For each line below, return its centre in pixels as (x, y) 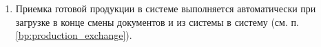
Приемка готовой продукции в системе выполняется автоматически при (166, 8)
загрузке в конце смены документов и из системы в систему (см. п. (157, 21)
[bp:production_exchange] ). (74, 35)
